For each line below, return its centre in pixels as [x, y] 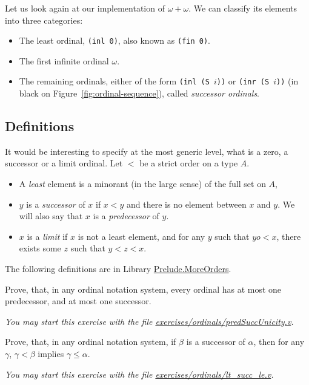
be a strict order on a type [189, 163]
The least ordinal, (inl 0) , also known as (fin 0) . [115, 40]
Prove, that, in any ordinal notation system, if [91, 342]
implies [51, 354]
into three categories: [44, 20]
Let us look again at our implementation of [85, 8]
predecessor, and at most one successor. [78, 301]
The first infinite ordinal [64, 60]
